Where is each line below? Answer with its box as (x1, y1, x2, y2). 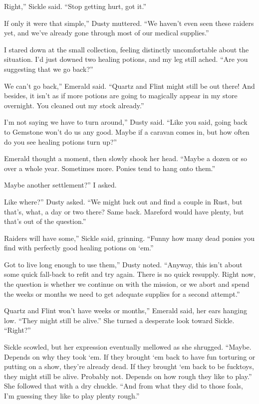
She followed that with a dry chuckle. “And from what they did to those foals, (4, 381, 243, 391)
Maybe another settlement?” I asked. (4, 180, 117, 190)
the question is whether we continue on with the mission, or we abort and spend (4, 279, 250, 289)
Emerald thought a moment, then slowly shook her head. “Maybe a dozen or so (4, 153, 248, 164)
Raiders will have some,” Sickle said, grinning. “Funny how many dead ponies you (4, 232, 255, 243)
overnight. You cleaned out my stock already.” (4, 100, 144, 110)
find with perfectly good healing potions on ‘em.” (4, 242, 154, 253)
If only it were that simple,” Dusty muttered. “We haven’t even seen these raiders (4, 17, 254, 28)
